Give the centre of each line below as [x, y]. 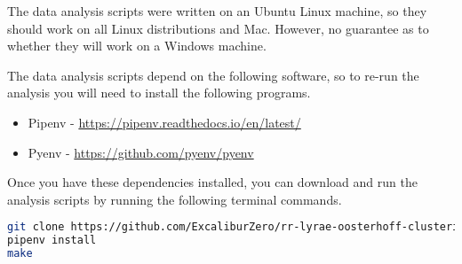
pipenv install [52, 241]
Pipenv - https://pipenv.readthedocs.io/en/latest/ [164, 122]
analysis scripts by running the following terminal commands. [175, 199]
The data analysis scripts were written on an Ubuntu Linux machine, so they [217, 11]
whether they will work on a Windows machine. [137, 46]
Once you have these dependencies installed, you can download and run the [212, 182]
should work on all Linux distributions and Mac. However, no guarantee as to [218, 28]
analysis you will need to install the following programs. [159, 93]
